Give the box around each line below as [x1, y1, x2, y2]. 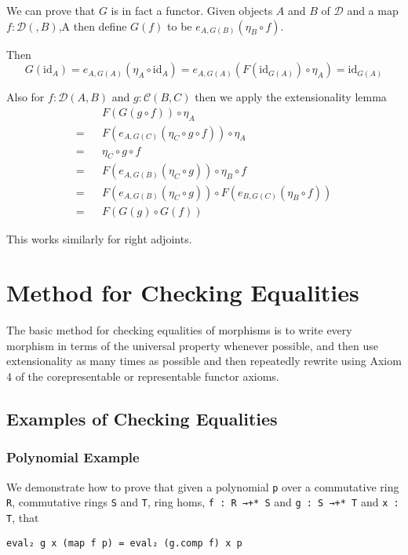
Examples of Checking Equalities [6, 407, 278, 431]
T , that [6, 509, 39, 525]
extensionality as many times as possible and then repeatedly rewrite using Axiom [6, 352, 402, 369]
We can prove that [6, 2, 96, 18]
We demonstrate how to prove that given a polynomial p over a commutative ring [6, 478, 399, 495]
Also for [6, 89, 45, 105]
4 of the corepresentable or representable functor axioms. [6, 368, 279, 385]
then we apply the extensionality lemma [195, 89, 387, 105]
